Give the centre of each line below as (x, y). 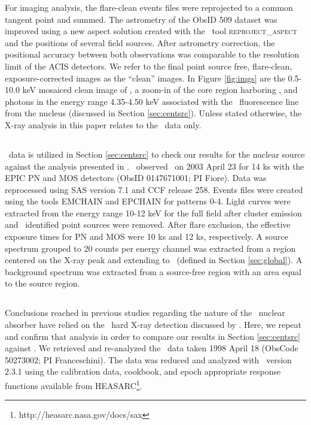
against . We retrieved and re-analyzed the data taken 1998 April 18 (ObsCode (152, 348)
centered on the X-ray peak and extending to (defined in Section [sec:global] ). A (154, 260)
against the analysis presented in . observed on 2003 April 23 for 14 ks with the (155, 166)
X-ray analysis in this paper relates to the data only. (103, 124)
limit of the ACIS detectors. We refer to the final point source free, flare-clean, (149, 66)
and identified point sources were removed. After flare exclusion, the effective (148, 224)
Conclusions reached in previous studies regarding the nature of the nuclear (145, 313)
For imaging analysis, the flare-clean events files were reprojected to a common (149, 7)
